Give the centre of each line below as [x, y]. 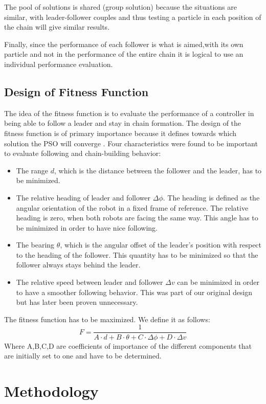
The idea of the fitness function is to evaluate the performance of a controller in [129, 113]
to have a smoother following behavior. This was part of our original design [134, 292]
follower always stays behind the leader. [78, 265]
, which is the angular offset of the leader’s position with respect [161, 245]
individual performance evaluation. [59, 64]
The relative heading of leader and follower [83, 197]
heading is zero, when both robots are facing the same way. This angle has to [137, 218]
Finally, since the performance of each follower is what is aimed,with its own [124, 44]
